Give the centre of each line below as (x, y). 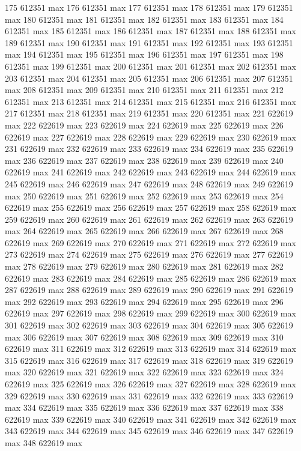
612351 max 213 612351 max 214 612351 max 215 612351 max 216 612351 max (150, 101)
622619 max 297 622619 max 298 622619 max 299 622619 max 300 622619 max (150, 313)
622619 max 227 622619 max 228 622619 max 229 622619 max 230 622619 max (150, 137)
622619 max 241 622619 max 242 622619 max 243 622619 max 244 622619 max (150, 172)
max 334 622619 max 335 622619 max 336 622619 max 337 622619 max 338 (144, 407)
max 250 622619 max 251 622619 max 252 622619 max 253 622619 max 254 (144, 195)
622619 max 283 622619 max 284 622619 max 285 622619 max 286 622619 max (150, 278)
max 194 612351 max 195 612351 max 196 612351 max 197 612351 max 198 (144, 54)
